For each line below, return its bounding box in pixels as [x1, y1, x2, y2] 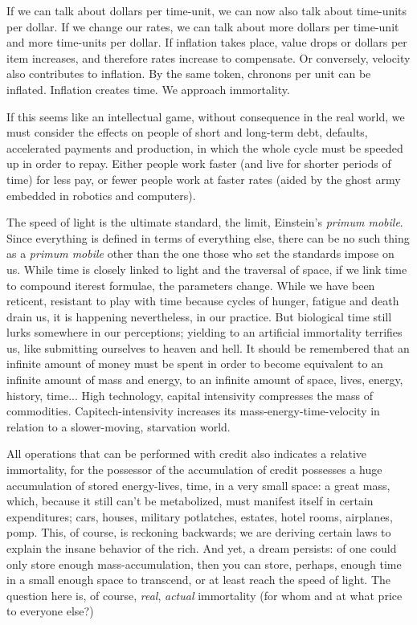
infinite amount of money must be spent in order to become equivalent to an [6, 355, 383, 372]
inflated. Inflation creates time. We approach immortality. [6, 80, 290, 97]
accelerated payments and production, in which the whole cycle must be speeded [6, 139, 403, 156]
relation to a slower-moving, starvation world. [6, 418, 231, 435]
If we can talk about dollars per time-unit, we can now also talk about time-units [6, 2, 407, 18]
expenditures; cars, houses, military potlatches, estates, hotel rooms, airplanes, [6, 508, 393, 525]
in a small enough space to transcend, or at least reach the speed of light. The [6, 571, 391, 588]
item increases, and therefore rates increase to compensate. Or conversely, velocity [6, 49, 411, 66]
